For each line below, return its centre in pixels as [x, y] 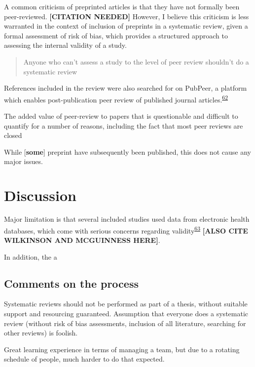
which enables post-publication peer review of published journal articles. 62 [116, 99]
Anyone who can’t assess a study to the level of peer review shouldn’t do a [136, 61]
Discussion [40, 195]
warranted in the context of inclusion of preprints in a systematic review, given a [126, 26]
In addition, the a [31, 256]
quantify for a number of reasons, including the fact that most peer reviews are [124, 125]
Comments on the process [71, 283]
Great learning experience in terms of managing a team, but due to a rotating [122, 349]
